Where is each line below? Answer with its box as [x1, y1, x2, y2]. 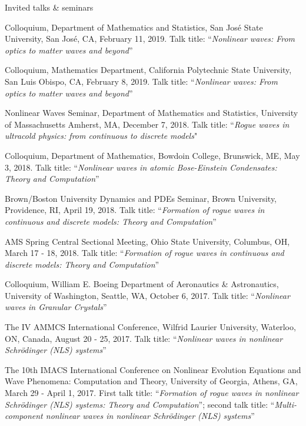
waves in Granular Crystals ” [5, 301, 107, 313]
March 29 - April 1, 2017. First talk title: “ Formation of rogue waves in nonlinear [5, 387, 299, 399]
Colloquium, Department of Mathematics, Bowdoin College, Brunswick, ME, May [5, 149, 300, 161]
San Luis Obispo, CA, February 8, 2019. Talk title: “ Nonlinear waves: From [5, 75, 278, 87]
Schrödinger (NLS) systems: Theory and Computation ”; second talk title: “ [5, 398, 275, 410]
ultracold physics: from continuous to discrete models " [5, 129, 198, 142]
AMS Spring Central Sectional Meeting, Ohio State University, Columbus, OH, [5, 235, 290, 247]
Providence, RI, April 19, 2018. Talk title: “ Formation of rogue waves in [5, 204, 265, 216]
